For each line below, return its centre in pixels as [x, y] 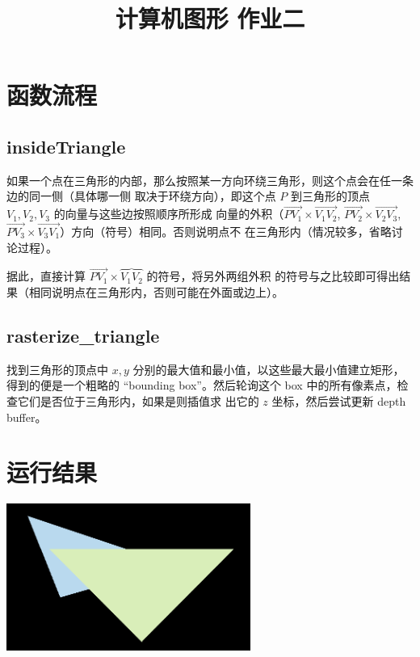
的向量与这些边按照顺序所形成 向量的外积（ [169, 214]
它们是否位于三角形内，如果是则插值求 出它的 [138, 400]
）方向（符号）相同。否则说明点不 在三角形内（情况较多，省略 [226, 231]
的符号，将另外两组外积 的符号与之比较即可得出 [273, 276]
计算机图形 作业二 [210, 18]
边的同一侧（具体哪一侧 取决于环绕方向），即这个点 [141, 196]
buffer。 [27, 417]
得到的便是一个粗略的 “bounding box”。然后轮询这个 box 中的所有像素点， [202, 385]
